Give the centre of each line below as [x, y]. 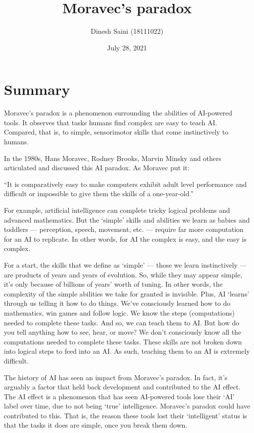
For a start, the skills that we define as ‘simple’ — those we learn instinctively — [126, 264]
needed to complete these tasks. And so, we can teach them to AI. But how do [122, 322]
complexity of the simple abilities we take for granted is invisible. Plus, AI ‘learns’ [127, 293]
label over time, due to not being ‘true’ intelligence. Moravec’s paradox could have [127, 406]
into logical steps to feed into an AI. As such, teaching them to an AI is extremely [127, 351]
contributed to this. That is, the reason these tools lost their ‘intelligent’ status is [126, 415]
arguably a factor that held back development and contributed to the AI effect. [122, 387]
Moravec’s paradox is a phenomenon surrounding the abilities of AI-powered [118, 113]
